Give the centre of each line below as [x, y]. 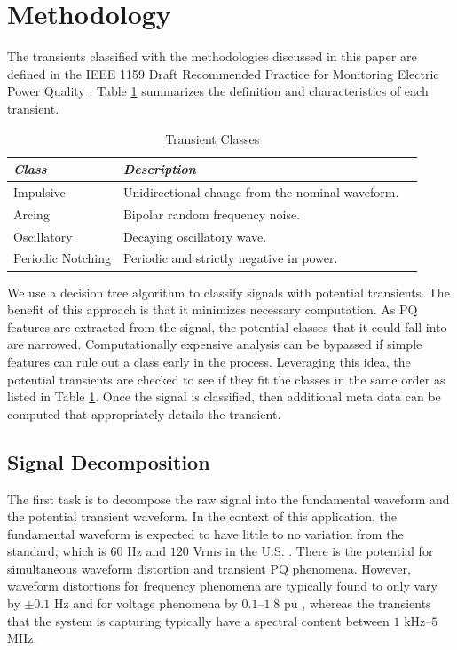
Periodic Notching [62, 258]
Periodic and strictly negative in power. [230, 258]
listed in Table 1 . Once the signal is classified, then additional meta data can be [224, 396]
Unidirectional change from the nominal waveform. [261, 191]
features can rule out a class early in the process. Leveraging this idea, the [209, 361]
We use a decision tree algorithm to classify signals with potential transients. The [228, 292]
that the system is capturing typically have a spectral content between [198, 620]
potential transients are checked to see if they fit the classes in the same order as [226, 379]
